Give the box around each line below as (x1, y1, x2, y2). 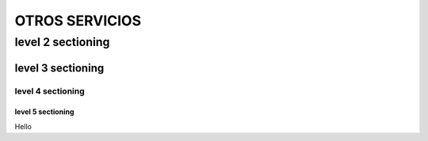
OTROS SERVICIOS (14, 12, 142, 29)
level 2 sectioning (14, 35, 110, 49)
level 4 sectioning (14, 86, 85, 97)
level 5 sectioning (14, 107, 75, 116)
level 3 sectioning (14, 61, 105, 74)
